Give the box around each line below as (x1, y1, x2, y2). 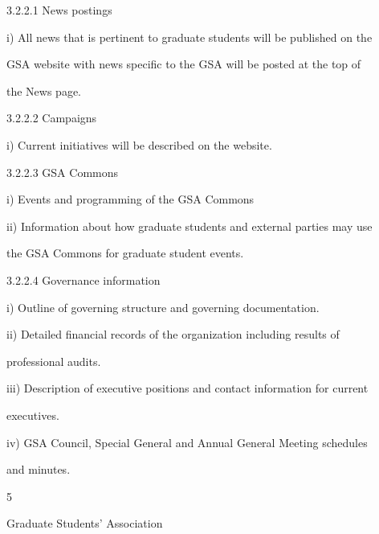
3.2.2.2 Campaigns (6, 109, 97, 126)
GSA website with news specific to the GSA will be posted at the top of (6, 55, 361, 72)
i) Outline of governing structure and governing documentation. (6, 298, 320, 315)
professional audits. (6, 352, 101, 369)
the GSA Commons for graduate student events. (6, 244, 244, 261)
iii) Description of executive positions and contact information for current (6, 380, 369, 396)
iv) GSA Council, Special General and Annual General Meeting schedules (6, 433, 368, 450)
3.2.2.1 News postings (6, 2, 112, 18)
